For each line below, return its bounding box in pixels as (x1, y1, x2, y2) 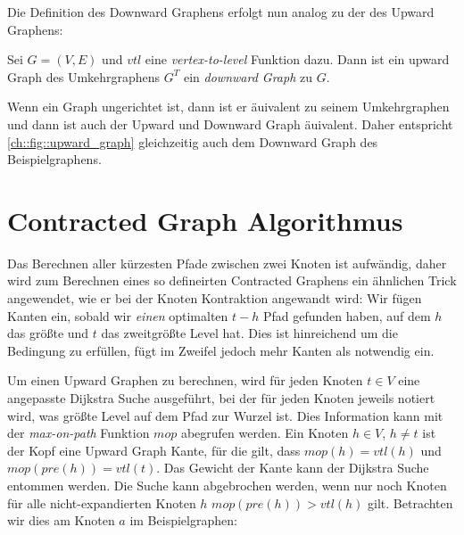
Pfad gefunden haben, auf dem (262, 306, 431, 325)
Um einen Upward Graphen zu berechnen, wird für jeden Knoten (7, 371, 363, 390)
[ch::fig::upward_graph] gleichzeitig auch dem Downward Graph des (7, 132, 378, 151)
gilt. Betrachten (368, 493, 453, 512)
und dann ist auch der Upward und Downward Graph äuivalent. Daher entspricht (7, 114, 453, 133)
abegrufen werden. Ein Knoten (180, 424, 349, 442)
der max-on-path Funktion (7, 424, 150, 442)
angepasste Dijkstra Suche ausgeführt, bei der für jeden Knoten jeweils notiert (7, 389, 435, 407)
